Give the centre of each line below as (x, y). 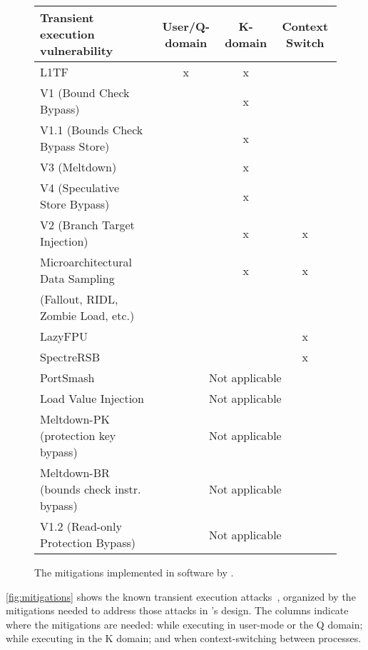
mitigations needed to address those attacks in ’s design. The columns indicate (177, 610)
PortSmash (67, 377)
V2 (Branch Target (87, 225)
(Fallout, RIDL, (79, 299)
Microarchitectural (86, 262)
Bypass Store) (75, 146)
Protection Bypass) (88, 542)
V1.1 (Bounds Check (92, 130)
